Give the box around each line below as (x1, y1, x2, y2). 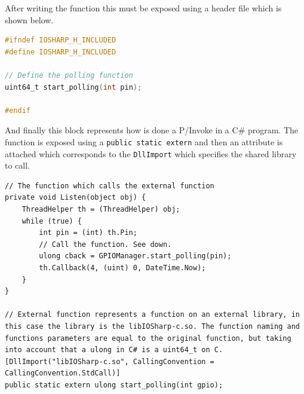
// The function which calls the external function (5, 181, 214, 190)
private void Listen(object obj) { (5, 193, 146, 202)
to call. (5, 159, 30, 172)
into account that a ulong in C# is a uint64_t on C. (5, 346, 223, 355)
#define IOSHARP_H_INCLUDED (5, 47, 116, 56)
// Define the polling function (5, 71, 133, 80)
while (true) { (22, 216, 82, 225)
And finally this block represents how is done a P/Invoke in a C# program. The (5, 124, 299, 136)
